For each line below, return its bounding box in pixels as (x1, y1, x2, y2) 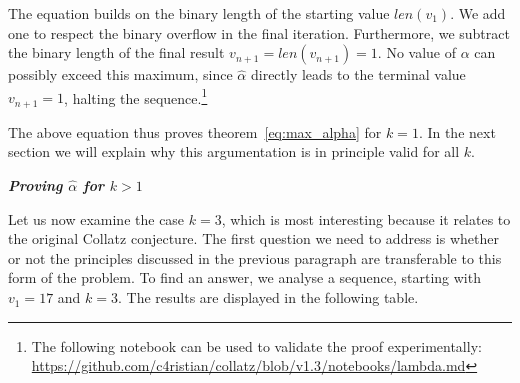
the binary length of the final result (8, 42, 225, 63)
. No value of (377, 42, 457, 63)
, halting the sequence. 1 (64, 84, 208, 108)
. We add (450, 3, 506, 23)
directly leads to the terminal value (250, 64, 466, 85)
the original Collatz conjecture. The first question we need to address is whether (8, 228, 499, 249)
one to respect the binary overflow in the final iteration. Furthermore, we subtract (8, 22, 510, 43)
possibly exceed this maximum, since (8, 64, 233, 85)
